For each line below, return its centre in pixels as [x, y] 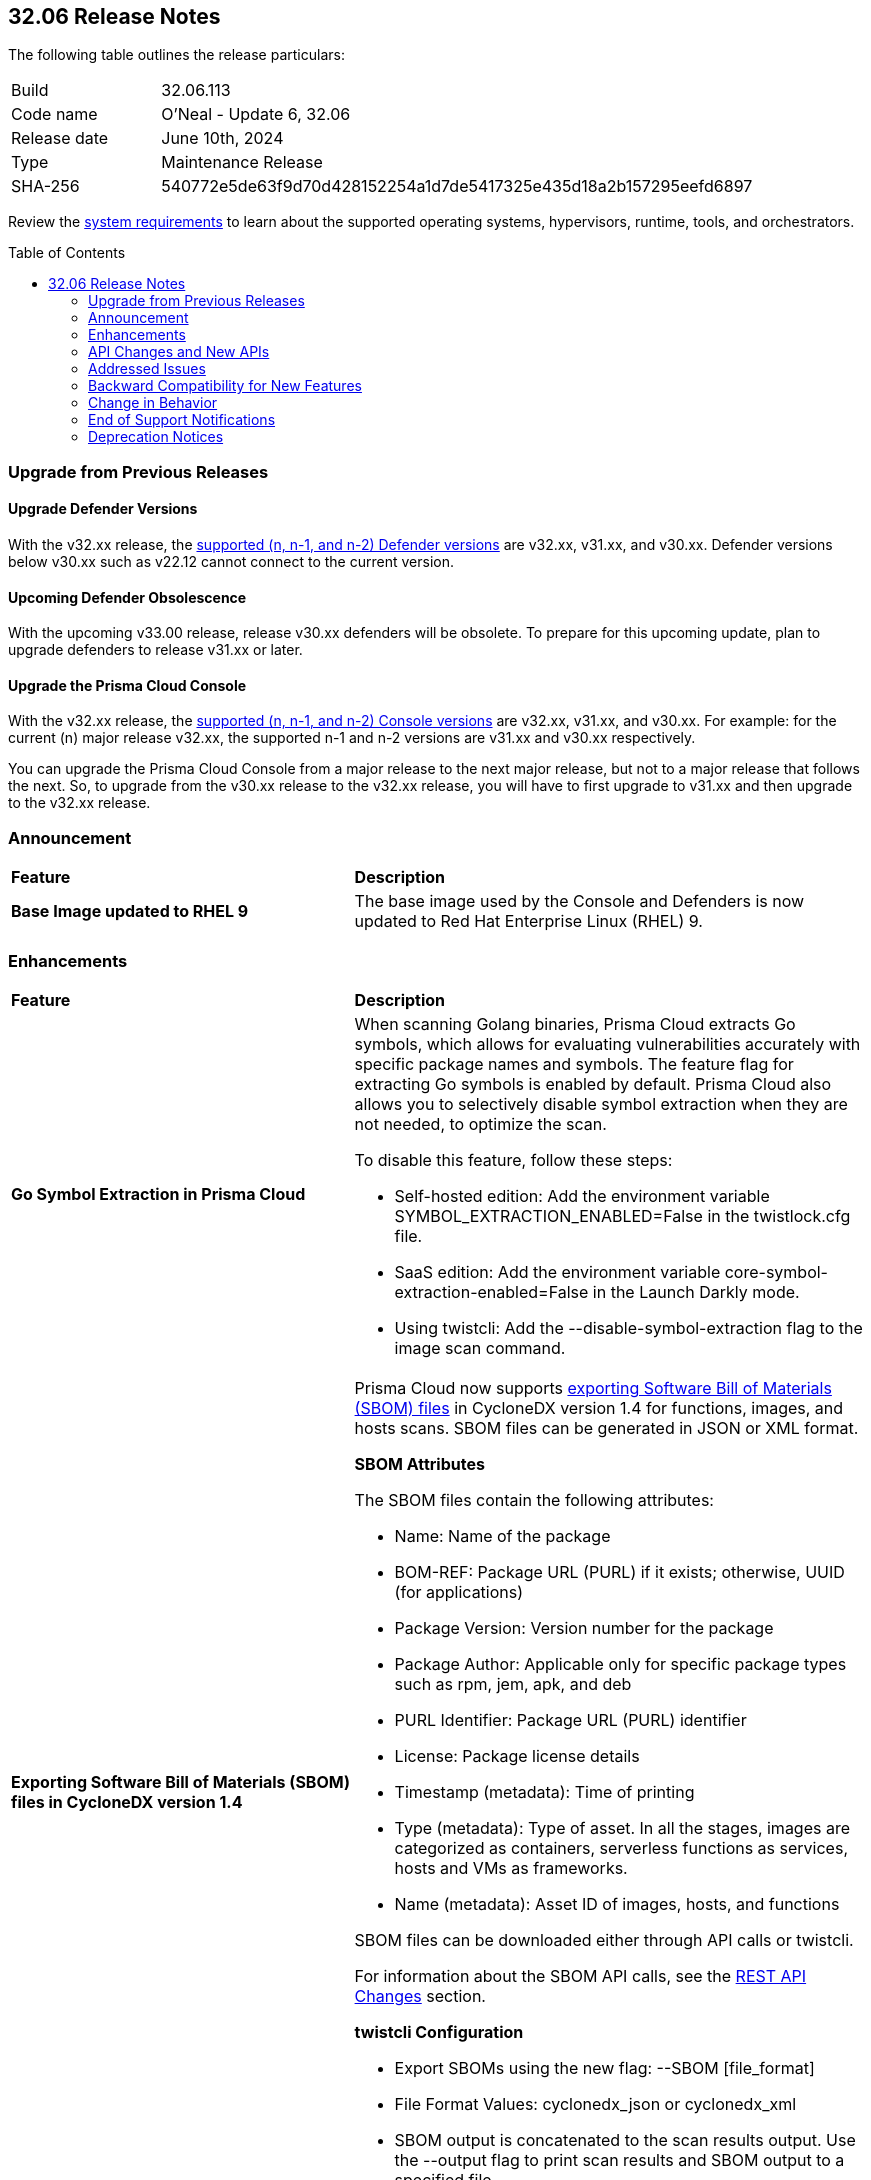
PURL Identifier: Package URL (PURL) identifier [570, 1719]
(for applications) [459, 1591]
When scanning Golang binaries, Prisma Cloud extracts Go [575, 1023]
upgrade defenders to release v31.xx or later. [155, 650]
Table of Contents [67, 253]
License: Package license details [517, 1755]
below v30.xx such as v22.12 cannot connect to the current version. [231, 562]
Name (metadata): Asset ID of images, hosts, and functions [617, 1903]
